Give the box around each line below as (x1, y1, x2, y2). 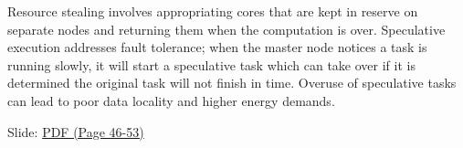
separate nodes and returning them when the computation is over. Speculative (7, 19, 446, 38)
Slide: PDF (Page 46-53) (7, 122, 144, 141)
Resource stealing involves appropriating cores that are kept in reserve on (7, 2, 418, 20)
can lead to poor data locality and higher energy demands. (7, 90, 335, 110)
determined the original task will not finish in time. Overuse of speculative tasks (7, 73, 457, 92)
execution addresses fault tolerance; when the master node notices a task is (7, 37, 427, 57)
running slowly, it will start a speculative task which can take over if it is (7, 55, 416, 74)
